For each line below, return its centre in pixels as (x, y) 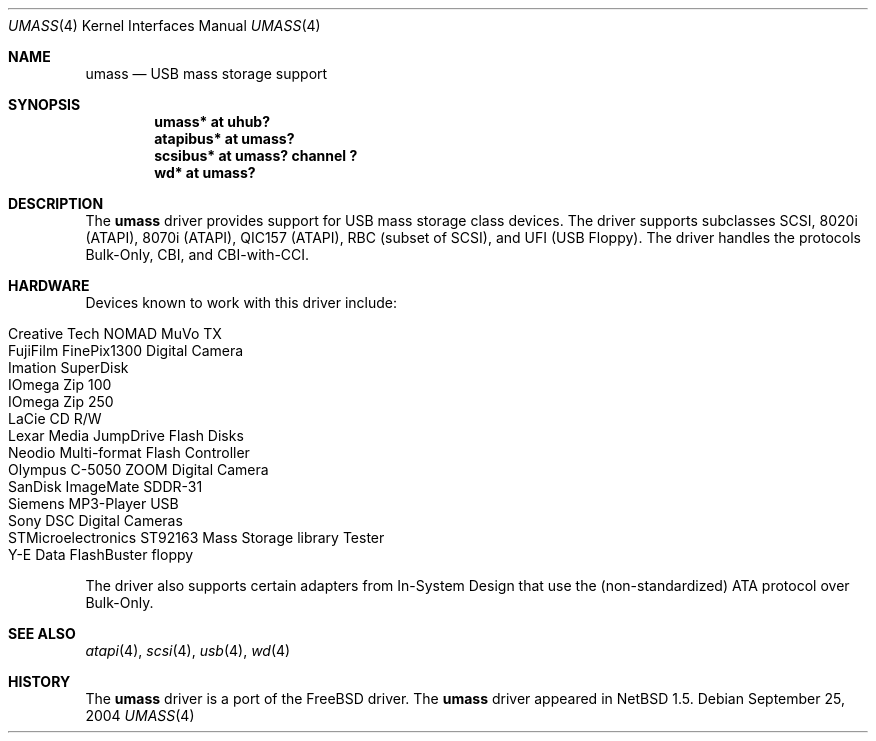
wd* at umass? (205, 172)
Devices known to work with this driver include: (241, 302)
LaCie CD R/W (55, 418)
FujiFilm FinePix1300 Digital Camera (126, 350)
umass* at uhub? (212, 121)
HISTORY (39, 681)
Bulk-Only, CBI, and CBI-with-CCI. (197, 254)
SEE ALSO (42, 633)
